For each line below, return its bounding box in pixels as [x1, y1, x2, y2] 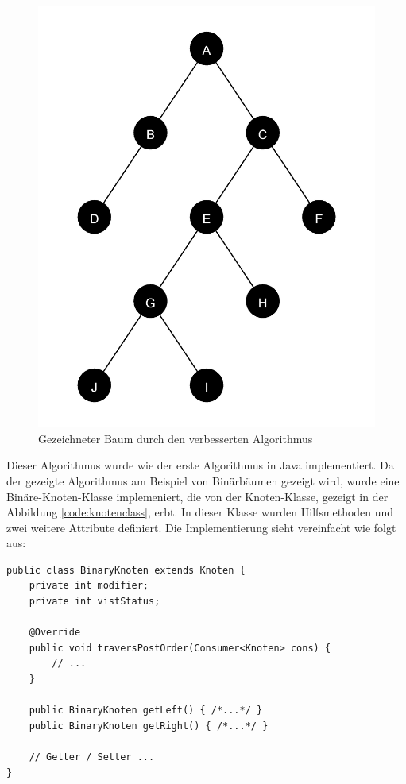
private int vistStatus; [29, 596, 160, 608]
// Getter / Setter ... [29, 751, 155, 763]
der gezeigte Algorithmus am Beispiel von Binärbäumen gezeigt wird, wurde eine [6, 472, 400, 489]
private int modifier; [29, 580, 149, 592]
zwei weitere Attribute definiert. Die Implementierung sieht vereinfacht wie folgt [6, 519, 396, 535]
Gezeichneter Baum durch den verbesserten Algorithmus [38, 430, 313, 446]
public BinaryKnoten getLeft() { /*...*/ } [29, 705, 263, 716]
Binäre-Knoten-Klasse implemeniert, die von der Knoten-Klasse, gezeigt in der [6, 488, 389, 504]
